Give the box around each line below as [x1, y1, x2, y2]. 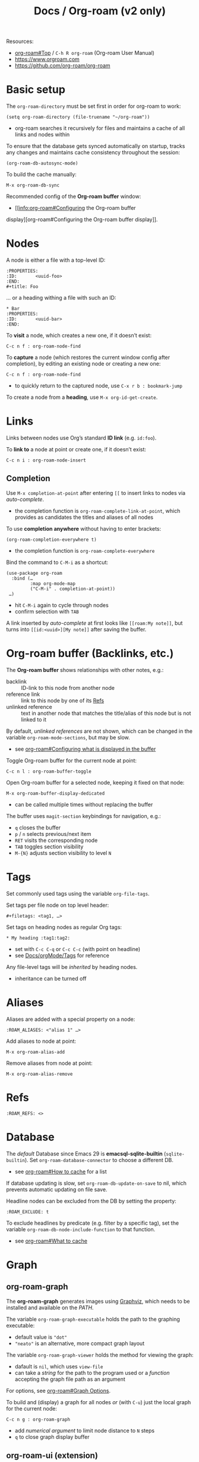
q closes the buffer [14, 824, 61, 831]
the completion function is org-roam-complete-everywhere [14, 547, 155, 554]
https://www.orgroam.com [14, 55, 80, 63]
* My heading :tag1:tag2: [6, 935, 70, 941]
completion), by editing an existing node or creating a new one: [6, 360, 161, 367]
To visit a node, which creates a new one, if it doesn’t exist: [6, 332, 152, 339]
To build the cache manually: [6, 171, 77, 178]
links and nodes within [14, 131, 70, 138]
